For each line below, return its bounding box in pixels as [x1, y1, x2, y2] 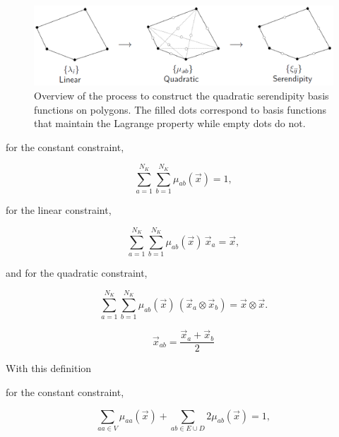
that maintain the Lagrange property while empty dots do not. [34, 116, 306, 131]
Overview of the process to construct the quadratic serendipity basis [34, 88, 329, 103]
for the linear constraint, [6, 202, 112, 217]
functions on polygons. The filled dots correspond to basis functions [34, 102, 327, 116]
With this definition [6, 361, 92, 376]
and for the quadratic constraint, [6, 265, 148, 280]
